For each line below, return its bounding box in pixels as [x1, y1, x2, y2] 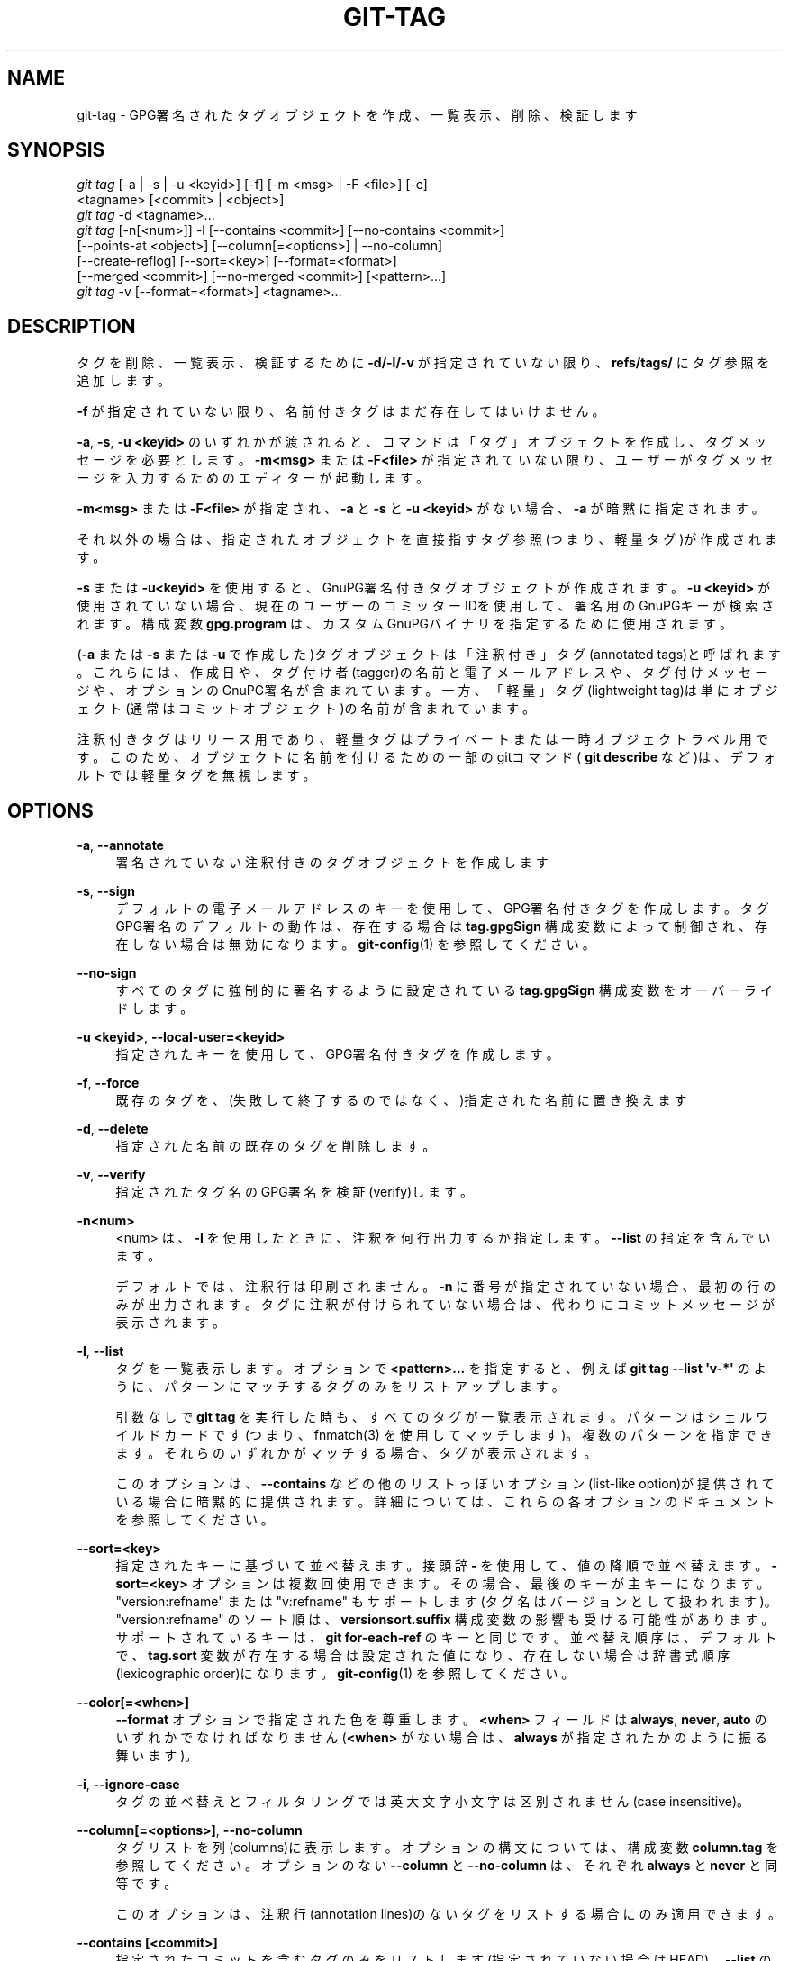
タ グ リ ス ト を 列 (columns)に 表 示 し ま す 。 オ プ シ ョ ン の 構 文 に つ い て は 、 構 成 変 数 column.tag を [115, 1839, 779, 1856]
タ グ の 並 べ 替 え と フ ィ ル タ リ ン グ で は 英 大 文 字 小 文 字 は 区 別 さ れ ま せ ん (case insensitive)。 [115, 1794, 750, 1810]
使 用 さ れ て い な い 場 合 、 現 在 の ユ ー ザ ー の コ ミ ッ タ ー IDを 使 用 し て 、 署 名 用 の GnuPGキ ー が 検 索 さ [77, 598, 775, 614]
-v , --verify [77, 1167, 146, 1183]
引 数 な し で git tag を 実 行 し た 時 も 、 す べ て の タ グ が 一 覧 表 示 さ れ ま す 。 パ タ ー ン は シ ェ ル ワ [115, 1409, 769, 1425]
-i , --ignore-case [77, 1776, 180, 1793]
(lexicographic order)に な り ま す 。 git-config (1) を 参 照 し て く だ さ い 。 [115, 1666, 575, 1682]
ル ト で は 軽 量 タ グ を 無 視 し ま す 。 [77, 767, 316, 783]
